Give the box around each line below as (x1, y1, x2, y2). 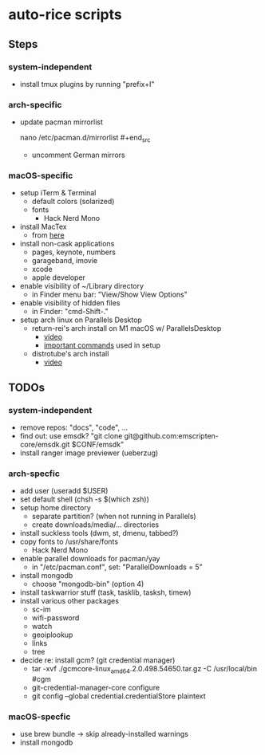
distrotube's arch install (31, 349, 109, 359)
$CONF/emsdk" (71, 439, 125, 449)
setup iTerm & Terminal (19, 188, 97, 198)
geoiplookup (31, 630, 73, 639)
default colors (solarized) (31, 197, 115, 206)
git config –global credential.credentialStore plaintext (31, 691, 206, 701)
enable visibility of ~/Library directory (19, 281, 144, 291)
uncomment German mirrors (31, 150, 125, 159)
